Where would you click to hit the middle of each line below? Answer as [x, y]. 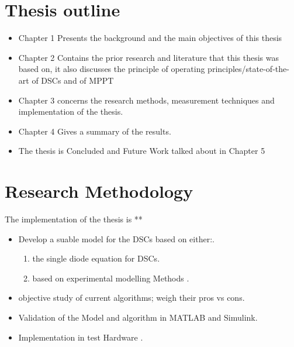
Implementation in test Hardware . [81, 337]
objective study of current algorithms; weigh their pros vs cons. [132, 298]
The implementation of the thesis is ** [74, 219]
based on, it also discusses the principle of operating [112, 69]
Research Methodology [99, 191]
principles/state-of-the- [248, 69]
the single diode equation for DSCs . [96, 258]
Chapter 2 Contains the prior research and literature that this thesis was [149, 57]
